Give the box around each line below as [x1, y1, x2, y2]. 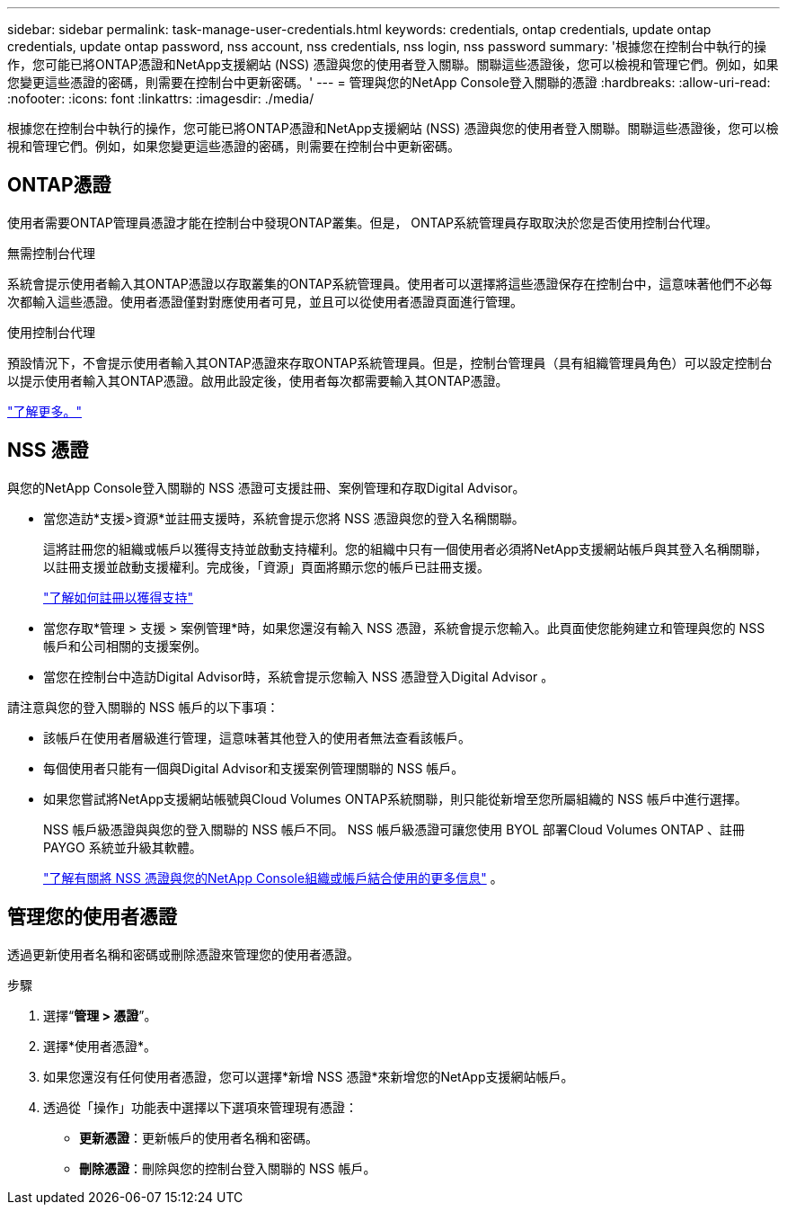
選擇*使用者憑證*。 [43, 1038, 157, 1054]
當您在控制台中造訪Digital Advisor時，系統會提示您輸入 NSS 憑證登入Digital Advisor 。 [43, 668, 554, 684]
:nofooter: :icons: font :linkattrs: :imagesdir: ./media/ [7, 91, 314, 106]
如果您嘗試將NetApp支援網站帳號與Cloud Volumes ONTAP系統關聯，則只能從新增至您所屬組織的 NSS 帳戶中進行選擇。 [43, 790, 747, 807]
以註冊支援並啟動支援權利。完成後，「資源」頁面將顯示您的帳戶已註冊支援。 [43, 558, 490, 575]
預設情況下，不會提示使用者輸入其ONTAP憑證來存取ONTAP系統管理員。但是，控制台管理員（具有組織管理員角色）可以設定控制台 [7, 354, 773, 370]
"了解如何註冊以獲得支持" [43, 589, 194, 605]
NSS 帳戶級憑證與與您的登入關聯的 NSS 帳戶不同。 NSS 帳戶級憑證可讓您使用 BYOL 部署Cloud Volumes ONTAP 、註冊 [43, 821, 746, 837]
